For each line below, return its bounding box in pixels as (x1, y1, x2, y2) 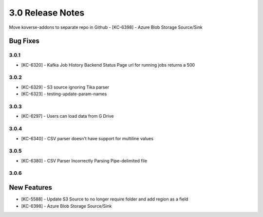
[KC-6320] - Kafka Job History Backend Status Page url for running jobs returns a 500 (21, 62, 195, 68)
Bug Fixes (9, 37, 40, 45)
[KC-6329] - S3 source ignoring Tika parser (21, 84, 110, 90)
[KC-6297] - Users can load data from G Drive (21, 113, 114, 119)
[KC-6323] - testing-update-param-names (21, 91, 107, 97)
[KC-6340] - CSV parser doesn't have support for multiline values (21, 135, 153, 141)
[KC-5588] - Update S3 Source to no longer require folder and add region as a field (21, 196, 188, 202)
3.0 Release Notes (9, 7, 85, 18)
